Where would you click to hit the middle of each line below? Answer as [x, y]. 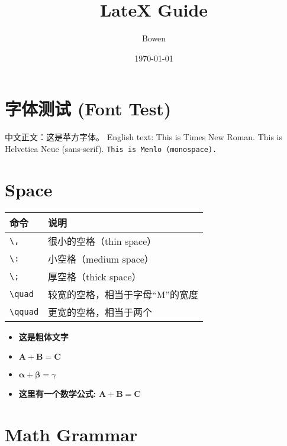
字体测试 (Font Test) [88, 109]
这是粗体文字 [43, 336]
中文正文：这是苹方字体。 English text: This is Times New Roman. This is [144, 137]
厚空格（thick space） [95, 276]
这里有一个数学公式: [57, 394]
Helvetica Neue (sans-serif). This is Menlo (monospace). [111, 148]
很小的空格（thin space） [102, 241]
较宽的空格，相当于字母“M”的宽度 [123, 294]
